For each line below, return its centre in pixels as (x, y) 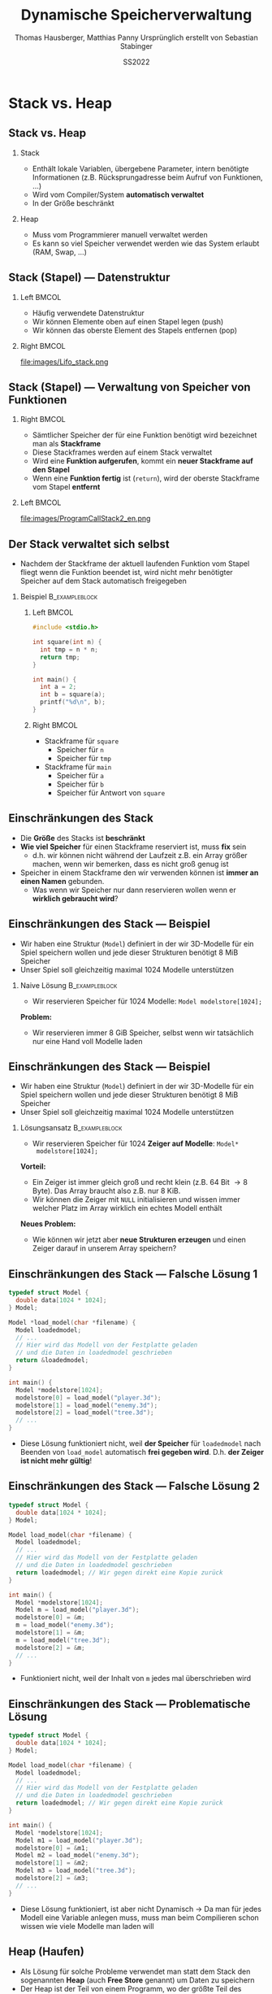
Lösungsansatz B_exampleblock (71, 1128)
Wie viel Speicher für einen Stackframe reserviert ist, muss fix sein (133, 847)
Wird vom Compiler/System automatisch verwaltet (118, 194)
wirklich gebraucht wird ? (75, 898)
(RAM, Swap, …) (60, 252)
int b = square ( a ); (72, 694)
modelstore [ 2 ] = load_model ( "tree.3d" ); (85, 1413)
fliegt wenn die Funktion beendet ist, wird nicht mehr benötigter (126, 573)
